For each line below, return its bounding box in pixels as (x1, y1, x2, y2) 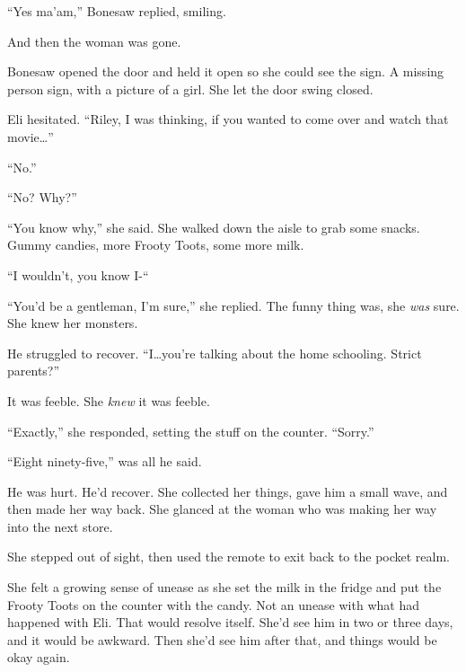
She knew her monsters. (7, 314, 138, 332)
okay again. (7, 648, 70, 667)
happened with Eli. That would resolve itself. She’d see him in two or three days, (7, 613, 453, 632)
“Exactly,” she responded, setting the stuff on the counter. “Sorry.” (7, 421, 374, 440)
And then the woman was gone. (7, 31, 181, 50)
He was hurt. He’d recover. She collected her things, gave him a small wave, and (7, 482, 448, 500)
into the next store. (7, 517, 113, 535)
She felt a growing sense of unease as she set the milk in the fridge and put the (7, 578, 442, 597)
